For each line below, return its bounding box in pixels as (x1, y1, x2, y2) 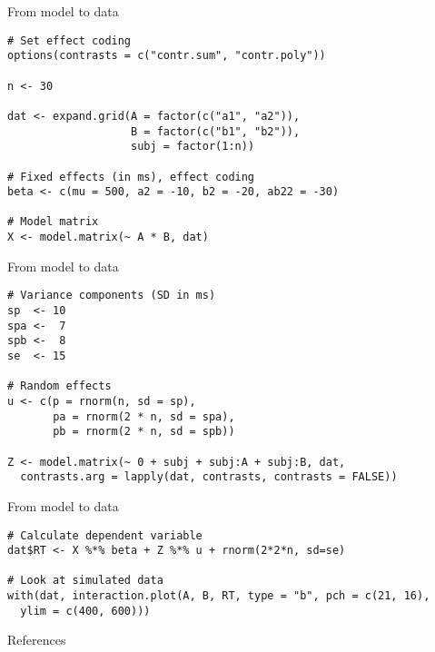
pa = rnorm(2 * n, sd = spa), (53, 410, 235, 423)
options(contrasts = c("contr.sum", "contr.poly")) (7, 49, 326, 63)
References (7, 630, 66, 649)
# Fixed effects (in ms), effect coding (7, 170, 255, 183)
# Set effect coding (7, 34, 132, 47)
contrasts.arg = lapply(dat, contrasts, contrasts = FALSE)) (20, 470, 398, 484)
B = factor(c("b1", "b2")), (131, 124, 301, 138)
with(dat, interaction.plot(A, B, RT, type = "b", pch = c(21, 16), (7, 589, 430, 603)
